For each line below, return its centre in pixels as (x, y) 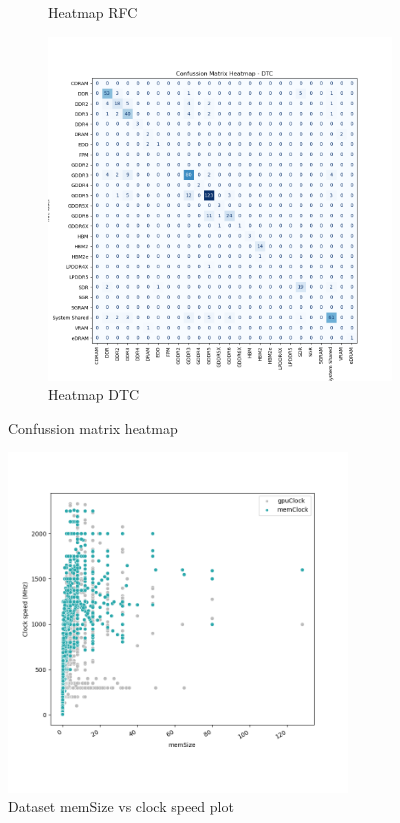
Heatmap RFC (93, 12)
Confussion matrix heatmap (93, 427)
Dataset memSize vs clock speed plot (121, 806)
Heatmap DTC (94, 394)
